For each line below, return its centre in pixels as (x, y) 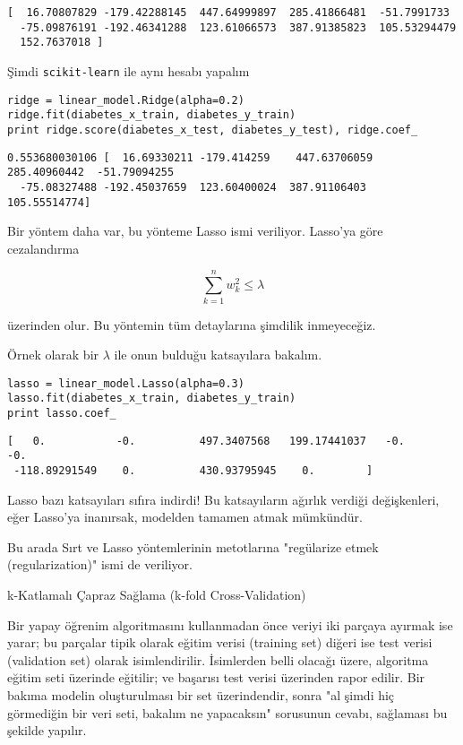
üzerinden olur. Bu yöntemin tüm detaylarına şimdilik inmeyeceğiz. (192, 324)
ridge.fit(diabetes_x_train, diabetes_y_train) (152, 115)
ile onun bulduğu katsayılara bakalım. (218, 355)
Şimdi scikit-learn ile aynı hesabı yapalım (129, 70)
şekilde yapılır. (47, 730)
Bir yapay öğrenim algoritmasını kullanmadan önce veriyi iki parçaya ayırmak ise (230, 624)
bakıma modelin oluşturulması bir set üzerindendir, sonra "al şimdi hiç (201, 695)
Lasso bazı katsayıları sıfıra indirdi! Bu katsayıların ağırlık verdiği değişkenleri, (223, 499)
